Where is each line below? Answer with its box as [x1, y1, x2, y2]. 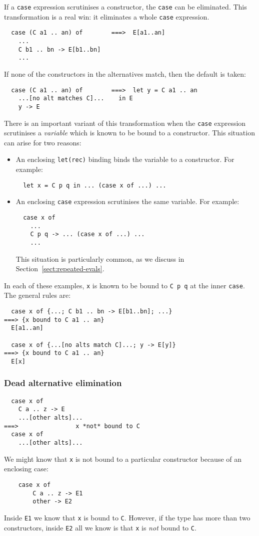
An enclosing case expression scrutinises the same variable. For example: [15, 196, 239, 207]
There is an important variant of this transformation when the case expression [4, 117, 246, 128]
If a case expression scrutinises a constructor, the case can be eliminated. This [4, 2, 247, 12]
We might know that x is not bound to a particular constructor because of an [4, 453, 242, 464]
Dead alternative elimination [4, 377, 122, 389]
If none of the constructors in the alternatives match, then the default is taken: [4, 68, 246, 79]
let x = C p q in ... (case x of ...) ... [23, 182, 166, 189]
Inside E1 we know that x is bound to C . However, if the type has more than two [4, 512, 250, 522]
